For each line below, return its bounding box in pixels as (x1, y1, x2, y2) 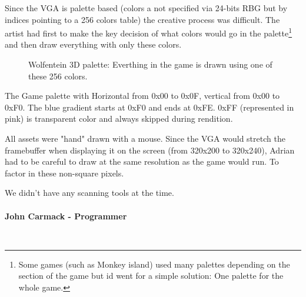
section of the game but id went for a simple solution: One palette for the (18, 269, 284, 282)
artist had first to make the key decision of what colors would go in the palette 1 (5, 25, 292, 39)
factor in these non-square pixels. (5, 166, 124, 179)
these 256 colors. (28, 69, 88, 82)
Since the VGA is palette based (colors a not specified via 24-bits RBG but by (5, 2, 288, 14)
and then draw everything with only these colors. (5, 38, 182, 51)
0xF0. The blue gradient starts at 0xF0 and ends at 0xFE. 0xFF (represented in (5, 101, 294, 113)
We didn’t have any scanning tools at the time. (5, 186, 174, 199)
